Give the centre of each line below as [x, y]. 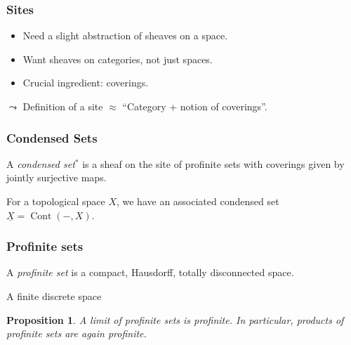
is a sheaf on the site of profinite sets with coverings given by [213, 163]
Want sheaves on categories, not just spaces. [118, 59]
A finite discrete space [54, 296]
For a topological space [56, 201]
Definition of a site [63, 106]
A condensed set [41, 163]
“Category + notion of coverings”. [195, 106]
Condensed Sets [52, 137]
